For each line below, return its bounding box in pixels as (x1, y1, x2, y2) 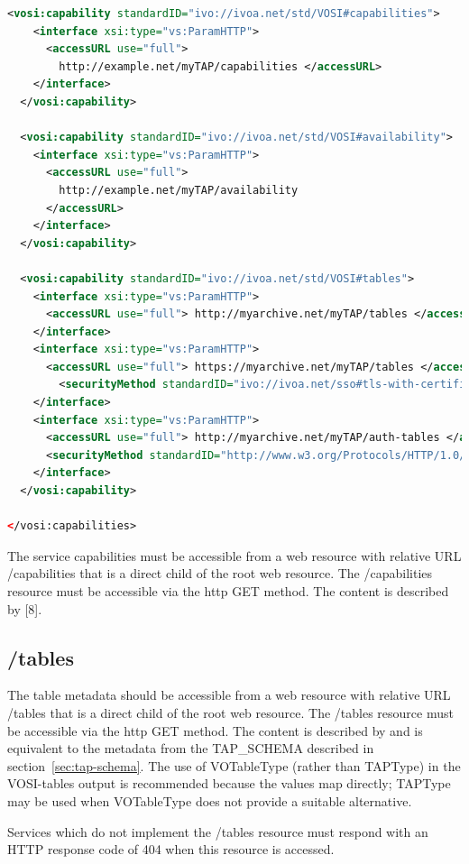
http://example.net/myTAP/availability (59, 183, 299, 197)
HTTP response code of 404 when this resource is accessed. (7, 840, 335, 859)
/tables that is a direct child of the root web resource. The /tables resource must (7, 703, 454, 722)
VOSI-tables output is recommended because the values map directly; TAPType (7, 774, 451, 793)
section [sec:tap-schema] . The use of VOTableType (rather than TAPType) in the (7, 756, 461, 775)
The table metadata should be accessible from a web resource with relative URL (7, 685, 451, 704)
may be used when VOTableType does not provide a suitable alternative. (7, 791, 412, 810)
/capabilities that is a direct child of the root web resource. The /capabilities (7, 564, 433, 583)
